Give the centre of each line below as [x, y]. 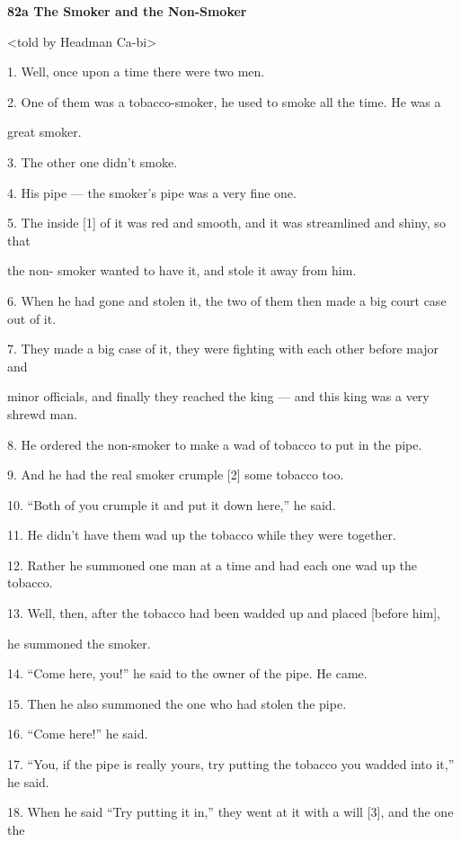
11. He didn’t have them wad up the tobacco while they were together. [202, 535]
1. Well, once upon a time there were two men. [136, 72]
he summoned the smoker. [79, 643]
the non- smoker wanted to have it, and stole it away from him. [182, 270]
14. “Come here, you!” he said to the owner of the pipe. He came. [187, 673]
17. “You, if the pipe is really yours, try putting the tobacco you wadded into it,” [231, 764]
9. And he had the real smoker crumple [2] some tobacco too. [176, 475]
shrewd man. [42, 413]
